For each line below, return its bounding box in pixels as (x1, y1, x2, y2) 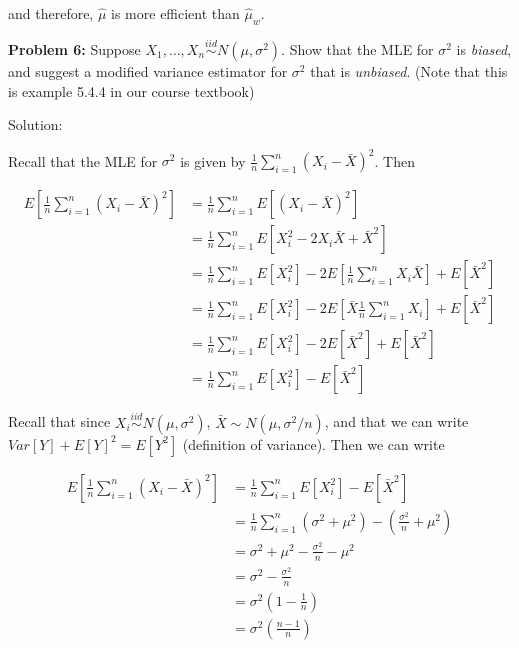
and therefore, (8, 3, 94, 23)
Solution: (8, 114, 63, 135)
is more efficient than (111, 3, 240, 23)
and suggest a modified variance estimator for (8, 61, 288, 82)
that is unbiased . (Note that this (310, 61, 508, 82)
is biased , (456, 39, 512, 60)
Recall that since (8, 411, 111, 432)
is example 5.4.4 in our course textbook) (8, 80, 255, 101)
